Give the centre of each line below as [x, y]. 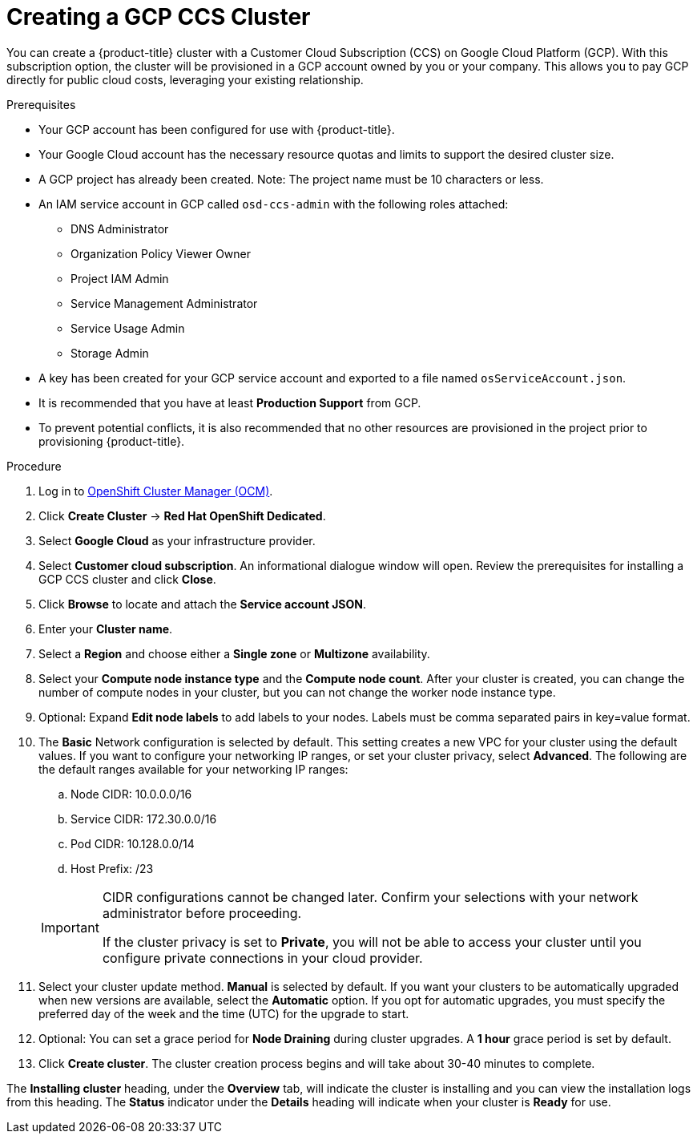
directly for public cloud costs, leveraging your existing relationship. [185, 79]
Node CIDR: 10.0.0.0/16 [131, 794]
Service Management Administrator [164, 303]
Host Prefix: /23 [112, 868]
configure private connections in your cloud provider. [262, 958]
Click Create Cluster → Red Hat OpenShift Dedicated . [182, 515]
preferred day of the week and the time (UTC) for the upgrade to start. [224, 1013]
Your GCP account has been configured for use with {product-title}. [217, 129]
